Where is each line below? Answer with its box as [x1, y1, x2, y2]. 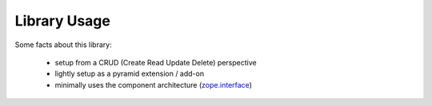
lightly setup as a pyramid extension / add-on [54, 69, 204, 79]
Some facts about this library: [14, 40, 112, 49]
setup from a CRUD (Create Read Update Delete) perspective [54, 57, 257, 67]
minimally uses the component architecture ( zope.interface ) [54, 80, 252, 89]
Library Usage [14, 12, 111, 29]
